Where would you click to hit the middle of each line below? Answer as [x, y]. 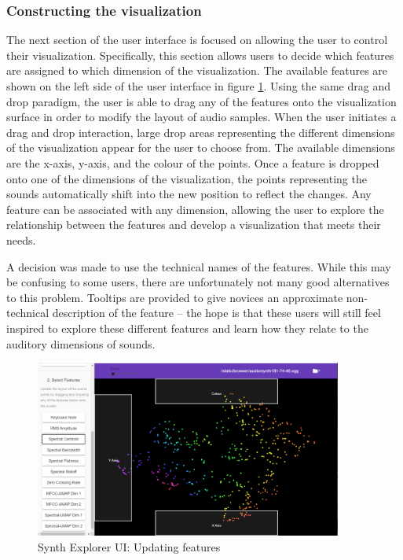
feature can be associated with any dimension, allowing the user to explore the [195, 209]
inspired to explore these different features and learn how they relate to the [187, 328]
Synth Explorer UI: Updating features [129, 546]
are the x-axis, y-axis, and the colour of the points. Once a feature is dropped [193, 162]
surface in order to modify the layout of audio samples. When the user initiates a [201, 117]
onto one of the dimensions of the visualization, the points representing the [187, 178]
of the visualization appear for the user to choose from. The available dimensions [201, 147]
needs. [21, 239]
